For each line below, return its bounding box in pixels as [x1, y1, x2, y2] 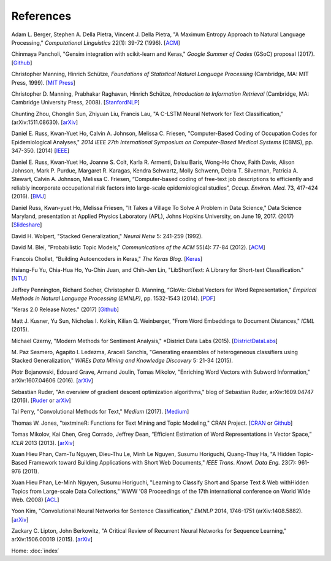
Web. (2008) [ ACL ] [11, 496, 59, 503]
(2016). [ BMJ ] [11, 193, 46, 200]
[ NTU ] [11, 275, 28, 282]
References [11, 9, 72, 23]
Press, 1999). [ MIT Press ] [11, 79, 76, 86]
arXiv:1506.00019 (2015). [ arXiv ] [11, 536, 93, 543]
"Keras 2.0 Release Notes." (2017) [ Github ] [11, 306, 120, 313]
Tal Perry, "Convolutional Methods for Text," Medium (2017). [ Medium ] [11, 408, 189, 416]
